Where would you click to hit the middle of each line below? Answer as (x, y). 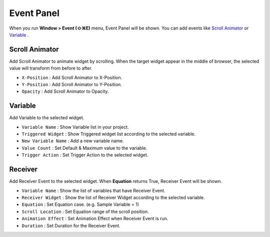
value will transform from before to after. (51, 68)
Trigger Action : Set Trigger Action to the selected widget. (85, 155)
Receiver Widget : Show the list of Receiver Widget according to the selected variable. (113, 197)
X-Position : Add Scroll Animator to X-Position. (72, 77)
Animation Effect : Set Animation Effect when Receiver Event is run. (95, 218)
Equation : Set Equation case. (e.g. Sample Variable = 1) (80, 204)
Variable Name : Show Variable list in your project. (75, 127)
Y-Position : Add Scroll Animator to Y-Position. (72, 85)
